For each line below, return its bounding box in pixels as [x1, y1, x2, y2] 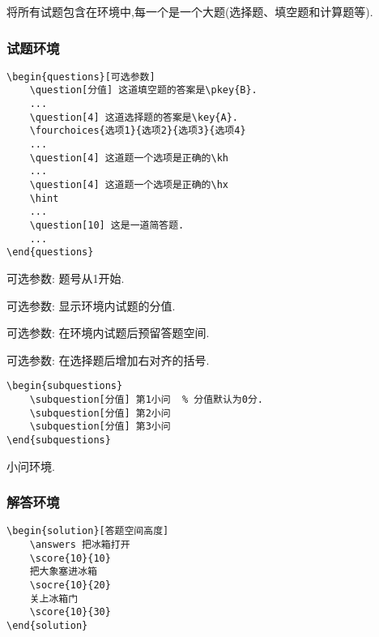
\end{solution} [6, 620, 88, 632]
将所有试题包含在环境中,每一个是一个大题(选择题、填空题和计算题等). [6, 3, 373, 19]
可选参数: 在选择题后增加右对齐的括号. [6, 351, 210, 368]
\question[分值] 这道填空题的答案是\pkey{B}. [29, 84, 258, 96]
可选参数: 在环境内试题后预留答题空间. [6, 324, 210, 341]
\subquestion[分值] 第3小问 [29, 421, 171, 433]
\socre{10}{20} [29, 579, 111, 592]
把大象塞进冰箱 [29, 566, 97, 578]
